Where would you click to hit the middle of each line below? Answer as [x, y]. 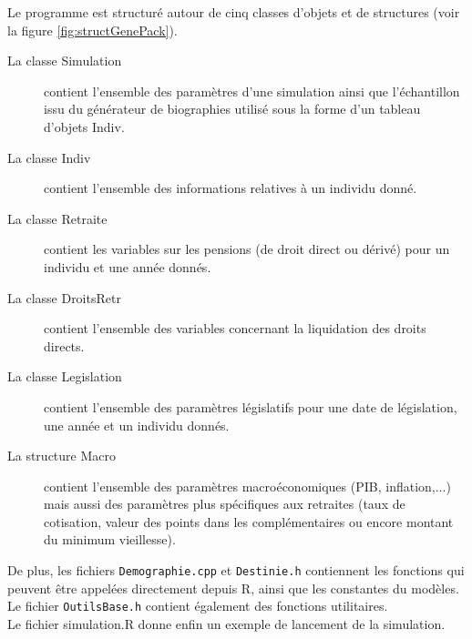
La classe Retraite [57, 218]
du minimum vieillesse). [110, 539]
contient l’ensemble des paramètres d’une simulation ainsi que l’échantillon [252, 91]
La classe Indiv [49, 157]
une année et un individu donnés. [137, 425]
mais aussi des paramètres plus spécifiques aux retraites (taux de [225, 504]
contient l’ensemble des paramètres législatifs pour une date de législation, [251, 406]
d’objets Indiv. [84, 126]
